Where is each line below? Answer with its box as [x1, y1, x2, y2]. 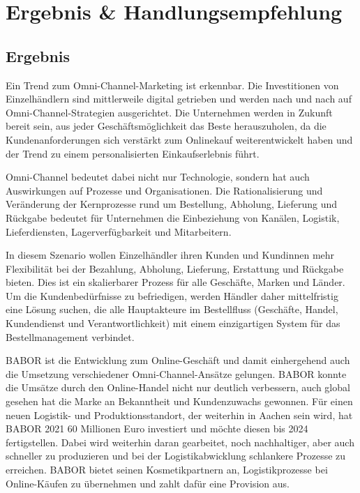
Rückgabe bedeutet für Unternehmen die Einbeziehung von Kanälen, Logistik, [6, 210, 340, 225]
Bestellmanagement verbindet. [6, 329, 135, 344]
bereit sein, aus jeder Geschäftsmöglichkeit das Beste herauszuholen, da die [6, 119, 327, 133]
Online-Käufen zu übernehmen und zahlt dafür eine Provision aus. [6, 476, 290, 490]
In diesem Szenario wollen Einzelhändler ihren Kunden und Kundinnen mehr [6, 248, 335, 262]
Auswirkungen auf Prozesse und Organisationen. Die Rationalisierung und [6, 183, 323, 197]
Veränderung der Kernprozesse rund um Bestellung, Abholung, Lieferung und [6, 197, 338, 211]
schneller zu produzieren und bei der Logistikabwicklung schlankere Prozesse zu [6, 448, 346, 463]
